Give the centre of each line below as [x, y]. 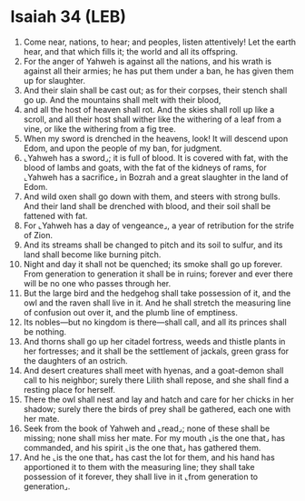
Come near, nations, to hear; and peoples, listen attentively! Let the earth [159, 42]
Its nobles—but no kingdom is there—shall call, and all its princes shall [155, 322]
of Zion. [38, 235]
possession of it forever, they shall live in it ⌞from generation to [141, 476]
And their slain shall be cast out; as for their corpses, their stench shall [155, 90]
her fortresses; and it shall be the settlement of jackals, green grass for [156, 351]
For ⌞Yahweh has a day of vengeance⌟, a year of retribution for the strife [158, 225]
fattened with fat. [55, 215]
